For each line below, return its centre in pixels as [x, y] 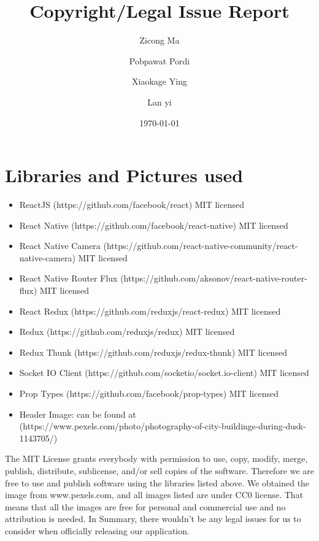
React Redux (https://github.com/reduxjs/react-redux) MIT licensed [150, 311]
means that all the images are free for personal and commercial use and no [145, 506]
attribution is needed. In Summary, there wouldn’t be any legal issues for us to [153, 519]
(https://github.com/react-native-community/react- [201, 246]
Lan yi [159, 102]
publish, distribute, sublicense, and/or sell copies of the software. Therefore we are [159, 470]
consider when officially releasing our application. [97, 530]
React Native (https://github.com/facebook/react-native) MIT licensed [154, 225]
